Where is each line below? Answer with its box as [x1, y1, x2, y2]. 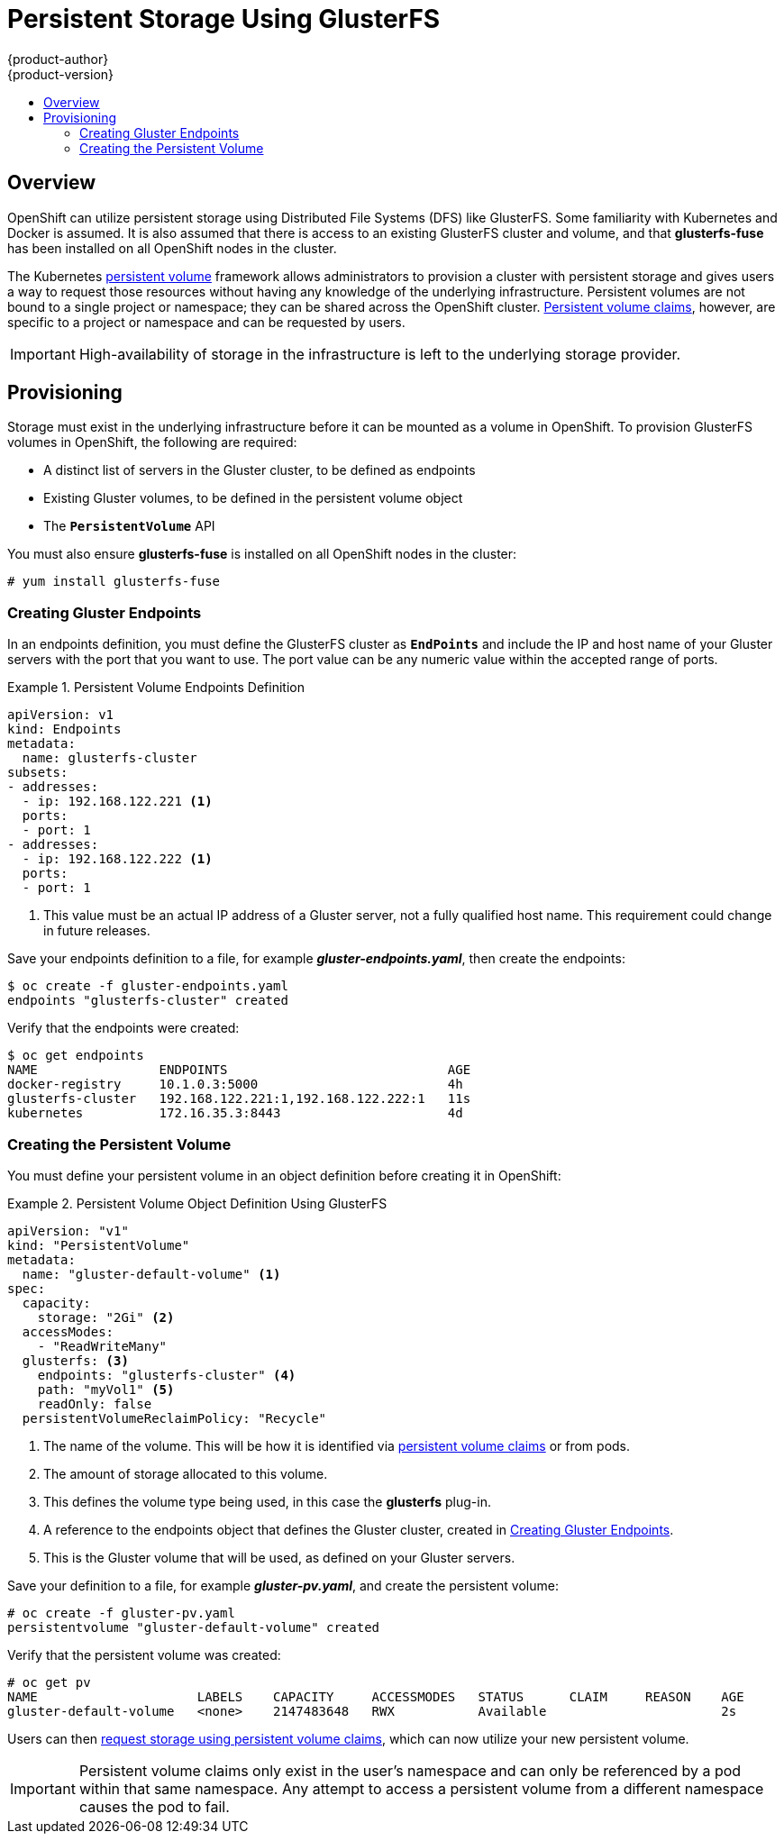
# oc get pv [7, 1674, 91, 1690]
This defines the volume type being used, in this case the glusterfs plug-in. [43, 1493, 491, 1509]
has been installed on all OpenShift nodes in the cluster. [7, 240, 337, 256]
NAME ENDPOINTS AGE [7, 1062, 471, 1078]
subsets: [7, 765, 68, 780]
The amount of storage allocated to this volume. [43, 1465, 328, 1481]
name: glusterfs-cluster [22, 751, 197, 766]
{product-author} [7, 50, 109, 67]
